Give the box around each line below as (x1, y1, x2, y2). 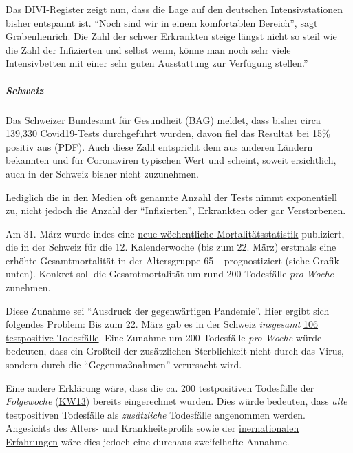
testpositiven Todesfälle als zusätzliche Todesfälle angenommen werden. (6, 407, 306, 421)
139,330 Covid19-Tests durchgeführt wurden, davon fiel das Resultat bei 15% (6, 126, 330, 140)
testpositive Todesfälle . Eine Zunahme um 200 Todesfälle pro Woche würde (6, 330, 322, 344)
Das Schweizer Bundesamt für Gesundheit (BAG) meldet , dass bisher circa (6, 112, 321, 127)
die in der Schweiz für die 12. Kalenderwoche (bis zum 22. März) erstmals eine (6, 240, 336, 254)
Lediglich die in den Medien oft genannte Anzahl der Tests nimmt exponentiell (6, 189, 337, 204)
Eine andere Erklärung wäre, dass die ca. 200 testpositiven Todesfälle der (6, 380, 314, 394)
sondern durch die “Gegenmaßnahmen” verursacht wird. (6, 357, 242, 372)
